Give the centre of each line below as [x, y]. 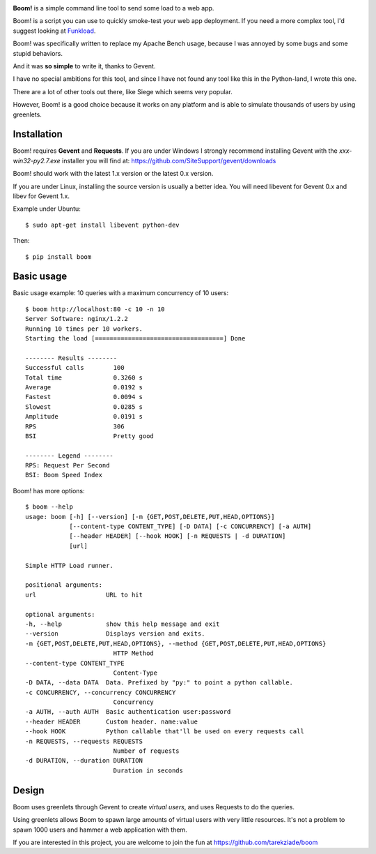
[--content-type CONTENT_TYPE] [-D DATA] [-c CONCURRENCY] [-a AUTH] [190, 526]
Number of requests [147, 751]
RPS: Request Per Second [68, 465]
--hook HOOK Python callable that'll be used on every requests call [165, 732]
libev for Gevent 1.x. [41, 196]
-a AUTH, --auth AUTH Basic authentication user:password [128, 712]
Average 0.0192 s [84, 387]
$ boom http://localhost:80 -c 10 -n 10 [95, 309]
